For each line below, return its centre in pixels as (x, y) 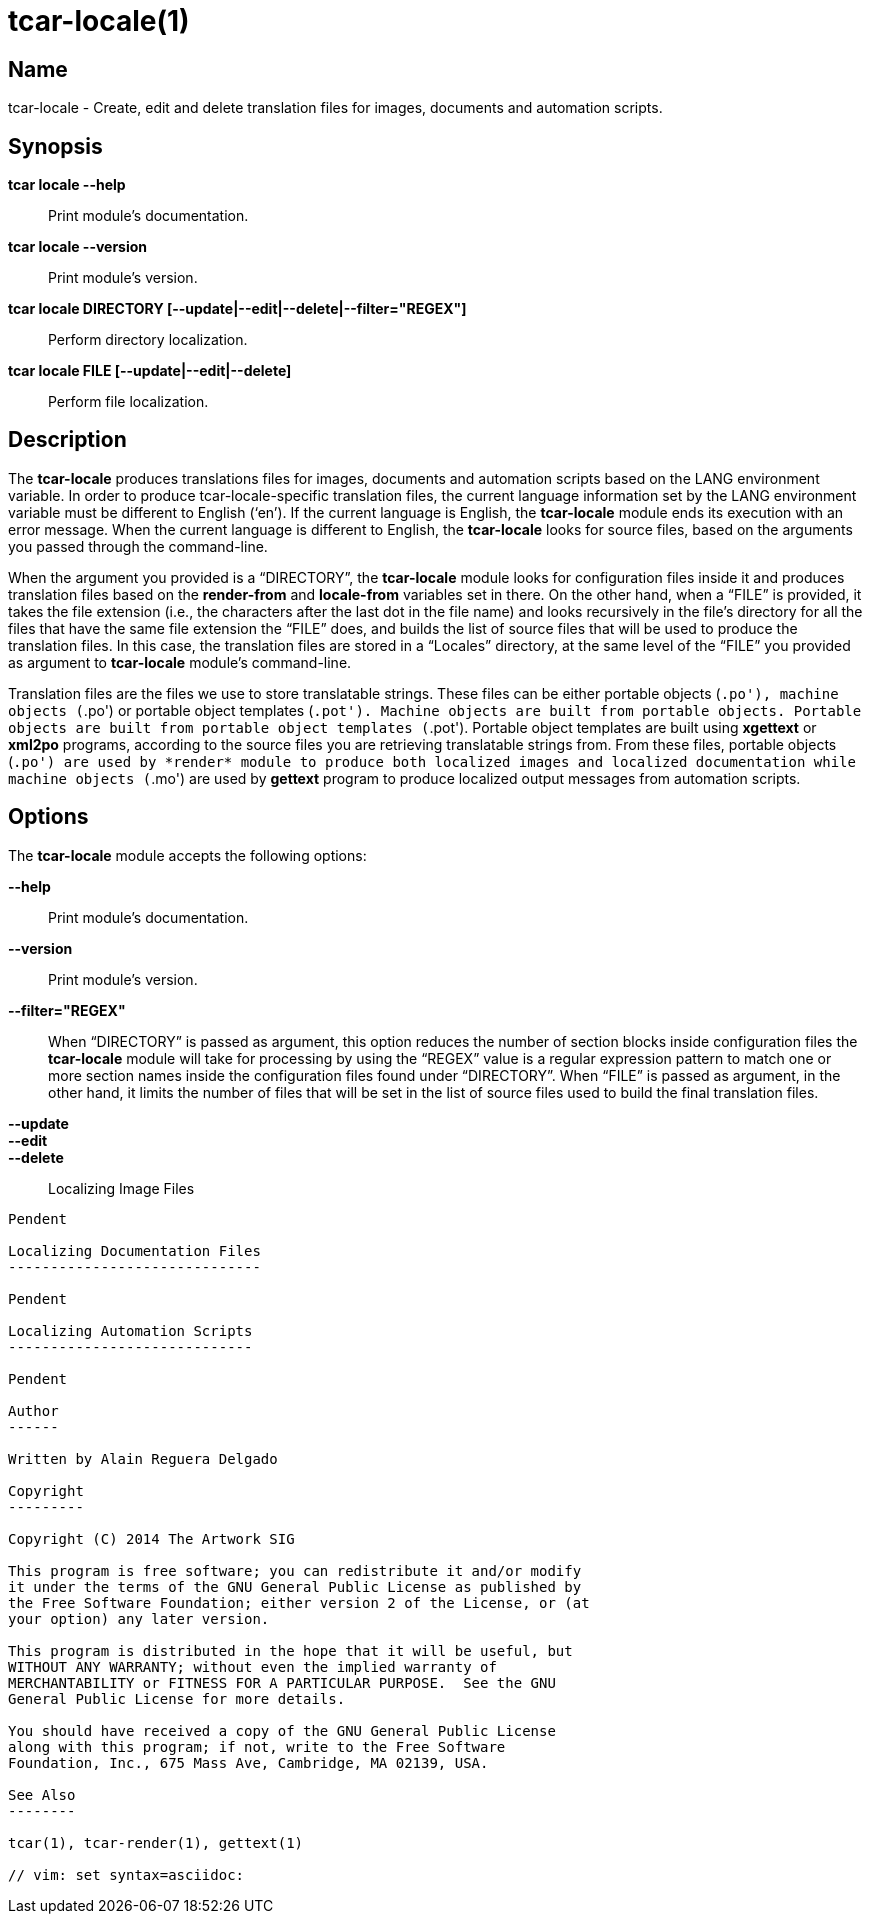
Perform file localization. (128, 402)
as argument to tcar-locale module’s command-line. (180, 662)
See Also (42, 1794)
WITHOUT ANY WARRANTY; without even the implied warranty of (252, 1666)
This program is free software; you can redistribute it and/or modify (295, 1570)
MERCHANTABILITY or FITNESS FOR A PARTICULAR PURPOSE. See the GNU (282, 1682)
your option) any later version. (139, 1618)
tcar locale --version (78, 247)
